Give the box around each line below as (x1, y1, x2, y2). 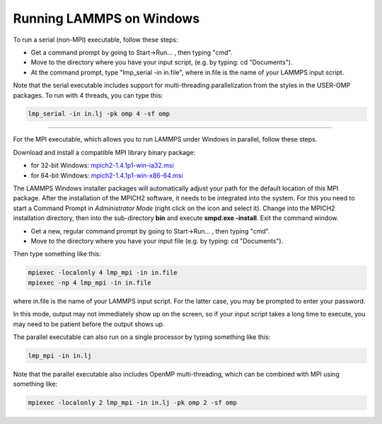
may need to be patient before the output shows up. (13, 319, 165, 328)
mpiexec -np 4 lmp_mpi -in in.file (28, 278, 151, 287)
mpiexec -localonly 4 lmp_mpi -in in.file (28, 269, 178, 277)
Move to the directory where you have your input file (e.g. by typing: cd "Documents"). (30, 236, 284, 245)
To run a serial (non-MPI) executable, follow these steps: (13, 35, 178, 44)
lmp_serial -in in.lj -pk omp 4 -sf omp (28, 110, 170, 118)
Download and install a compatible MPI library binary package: (13, 148, 196, 156)
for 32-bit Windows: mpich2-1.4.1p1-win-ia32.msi (30, 161, 175, 170)
